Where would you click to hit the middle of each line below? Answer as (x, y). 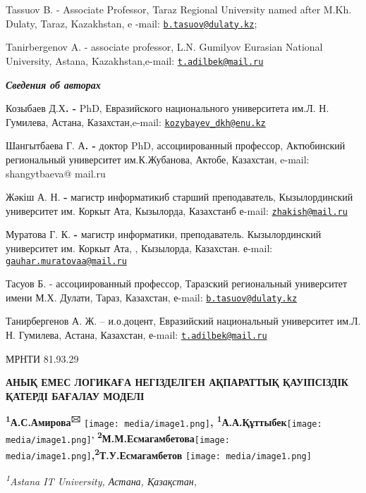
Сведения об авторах (53, 84)
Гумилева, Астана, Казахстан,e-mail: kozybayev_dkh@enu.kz (136, 121)
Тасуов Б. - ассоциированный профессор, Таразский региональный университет (177, 283)
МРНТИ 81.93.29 (42, 358)
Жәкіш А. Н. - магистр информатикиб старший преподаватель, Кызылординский (179, 197)
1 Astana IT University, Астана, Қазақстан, (101, 480)
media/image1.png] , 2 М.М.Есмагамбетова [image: (118, 437)
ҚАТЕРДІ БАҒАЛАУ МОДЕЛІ (75, 395)
